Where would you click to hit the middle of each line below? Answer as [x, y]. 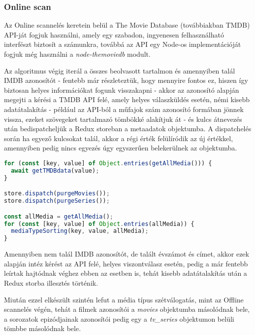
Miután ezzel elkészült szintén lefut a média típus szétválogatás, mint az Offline [124, 299]
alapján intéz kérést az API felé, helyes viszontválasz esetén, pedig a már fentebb [126, 263]
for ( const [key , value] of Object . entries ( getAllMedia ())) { [108, 163]
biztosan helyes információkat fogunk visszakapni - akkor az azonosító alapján [122, 90]
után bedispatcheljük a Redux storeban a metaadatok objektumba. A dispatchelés [128, 129]
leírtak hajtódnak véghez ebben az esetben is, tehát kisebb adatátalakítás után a [126, 273]
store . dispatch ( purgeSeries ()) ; [57, 201]
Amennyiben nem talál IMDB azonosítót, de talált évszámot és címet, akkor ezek [127, 254]
